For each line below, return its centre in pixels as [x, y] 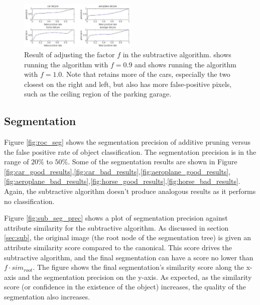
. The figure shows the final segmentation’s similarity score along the [138, 267]
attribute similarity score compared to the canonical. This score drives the [118, 247]
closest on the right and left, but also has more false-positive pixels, [128, 84]
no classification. [29, 201]
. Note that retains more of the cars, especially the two [146, 74]
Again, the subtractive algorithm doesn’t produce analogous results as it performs [130, 191]
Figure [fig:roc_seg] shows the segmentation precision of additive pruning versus [127, 142]
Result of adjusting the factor [70, 54]
